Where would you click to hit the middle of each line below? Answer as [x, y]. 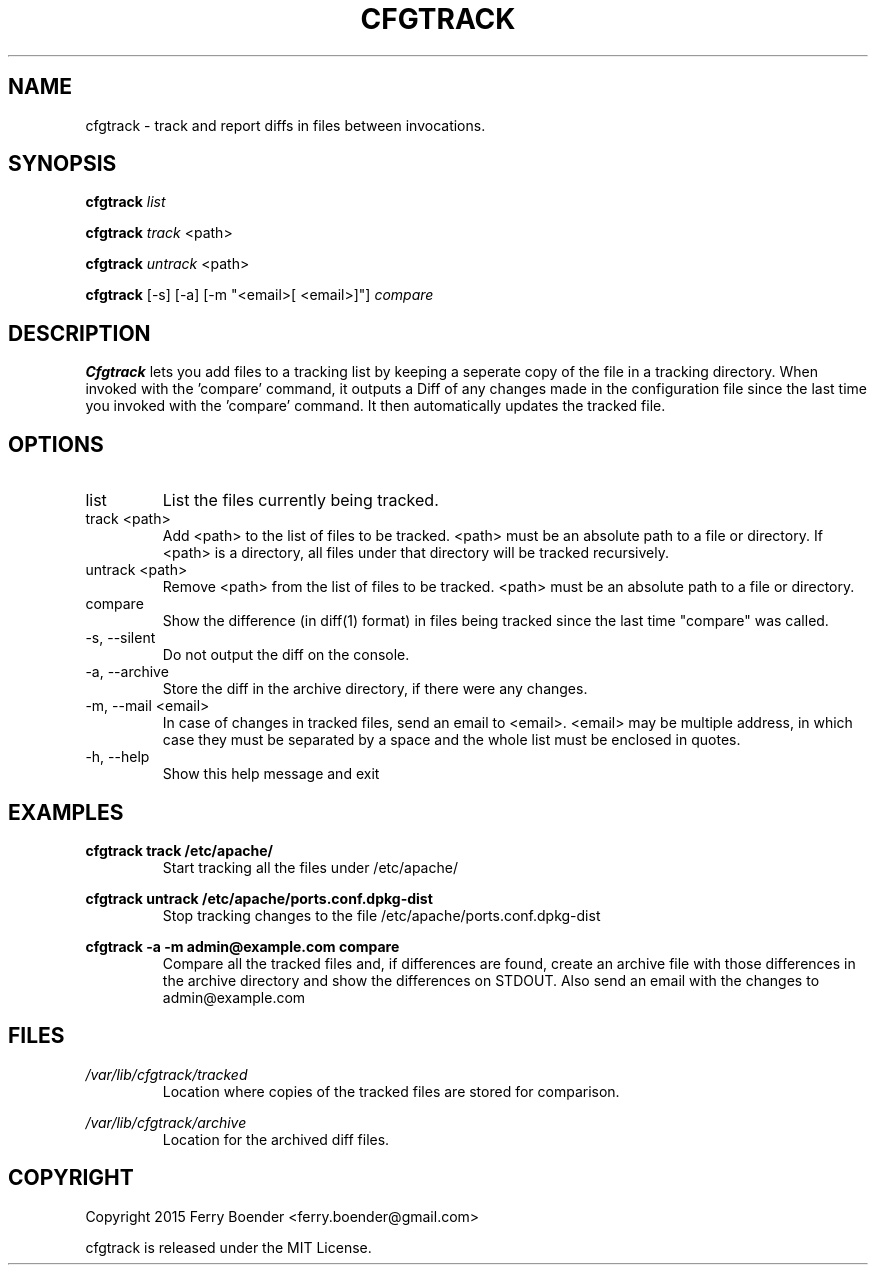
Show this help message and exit [271, 774]
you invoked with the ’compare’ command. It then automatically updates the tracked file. [375, 406]
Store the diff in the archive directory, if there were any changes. [375, 689]
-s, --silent [120, 638]
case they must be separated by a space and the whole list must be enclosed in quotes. [451, 740]
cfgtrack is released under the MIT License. [228, 1247]
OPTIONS [56, 444]
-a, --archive [127, 672]
